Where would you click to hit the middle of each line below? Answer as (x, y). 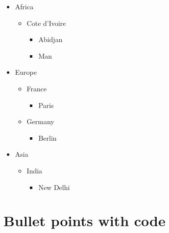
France (37, 88)
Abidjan (50, 39)
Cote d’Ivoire (46, 23)
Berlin (48, 138)
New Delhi (54, 187)
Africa (24, 6)
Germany (40, 121)
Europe (26, 72)
